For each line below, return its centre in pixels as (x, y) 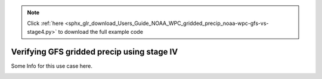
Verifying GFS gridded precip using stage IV (95, 51)
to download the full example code (100, 31)
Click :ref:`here (45, 23)
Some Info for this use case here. (52, 66)
